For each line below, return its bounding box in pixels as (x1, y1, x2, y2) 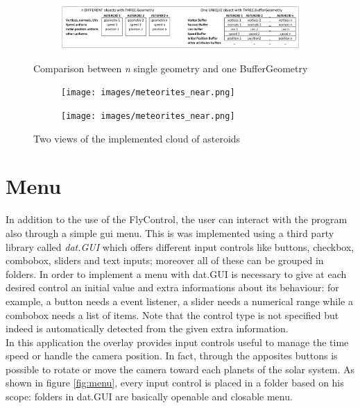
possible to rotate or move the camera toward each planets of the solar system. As (6, 361, 355, 376)
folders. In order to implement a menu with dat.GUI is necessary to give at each (6, 266, 347, 281)
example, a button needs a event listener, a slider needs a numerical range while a (6, 293, 353, 308)
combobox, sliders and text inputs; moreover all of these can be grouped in (6, 253, 324, 268)
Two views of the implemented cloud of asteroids (33, 131, 241, 145)
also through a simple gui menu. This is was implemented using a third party (6, 225, 334, 240)
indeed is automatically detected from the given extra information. (6, 321, 289, 336)
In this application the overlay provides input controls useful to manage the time (6, 334, 349, 349)
